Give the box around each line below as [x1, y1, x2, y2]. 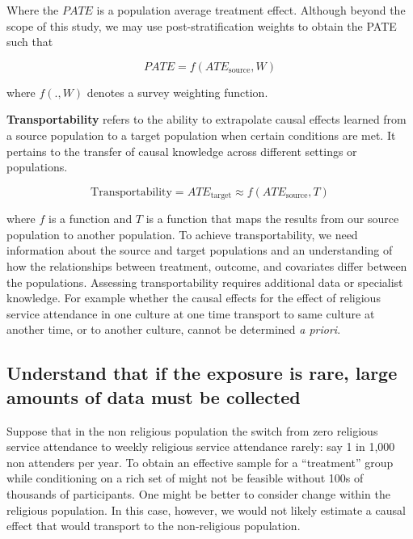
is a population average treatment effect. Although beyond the [96, 2, 406, 18]
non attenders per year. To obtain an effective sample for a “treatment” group [6, 453, 394, 470]
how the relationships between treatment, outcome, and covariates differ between [6, 257, 407, 274]
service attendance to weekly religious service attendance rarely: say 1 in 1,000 [6, 438, 395, 455]
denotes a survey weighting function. [86, 83, 268, 100]
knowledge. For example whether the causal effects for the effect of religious [6, 289, 381, 306]
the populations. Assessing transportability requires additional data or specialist [6, 273, 403, 290]
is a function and [48, 210, 133, 227]
